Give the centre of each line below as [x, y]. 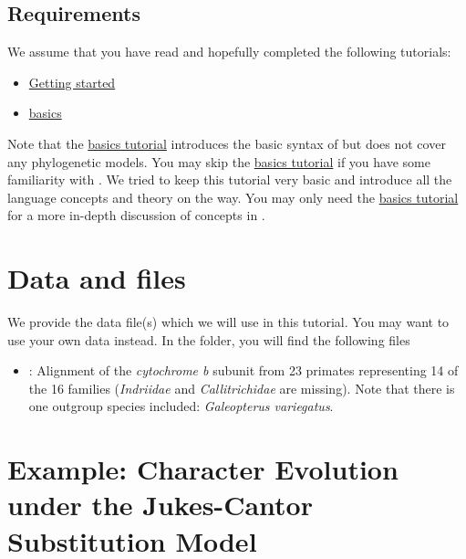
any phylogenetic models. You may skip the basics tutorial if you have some [219, 161]
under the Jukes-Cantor [160, 505]
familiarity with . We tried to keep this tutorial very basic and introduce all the [230, 179]
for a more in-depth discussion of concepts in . [136, 215]
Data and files [97, 278]
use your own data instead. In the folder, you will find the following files [209, 339]
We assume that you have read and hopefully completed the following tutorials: [229, 52]
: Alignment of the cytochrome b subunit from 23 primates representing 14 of [243, 370]
